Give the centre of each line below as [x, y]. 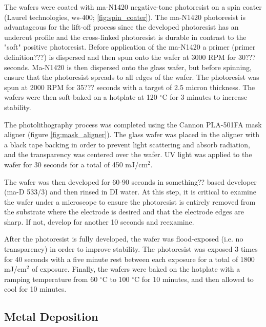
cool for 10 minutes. [35, 289]
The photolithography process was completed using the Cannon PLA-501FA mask [133, 124]
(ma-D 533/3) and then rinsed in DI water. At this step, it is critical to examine [130, 192]
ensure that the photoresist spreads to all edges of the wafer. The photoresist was [132, 77]
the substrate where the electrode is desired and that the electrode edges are [124, 212]
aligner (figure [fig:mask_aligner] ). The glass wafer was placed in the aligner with [132, 134]
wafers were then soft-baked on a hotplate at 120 [81, 97]
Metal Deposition [51, 317]
